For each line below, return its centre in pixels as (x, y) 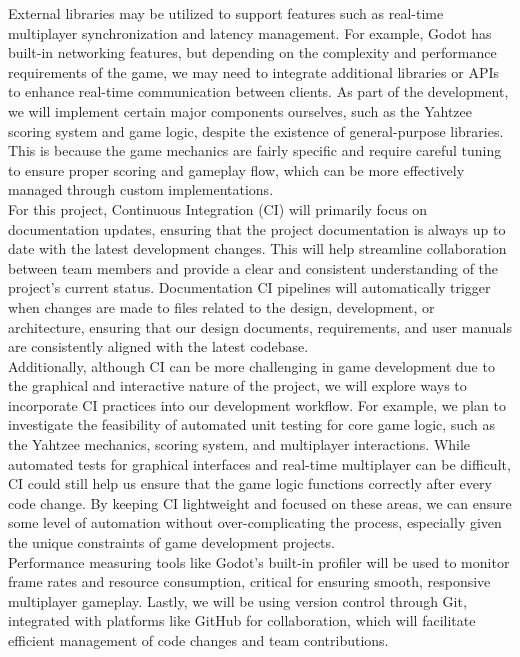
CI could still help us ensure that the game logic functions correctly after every (250, 483)
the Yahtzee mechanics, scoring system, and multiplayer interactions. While (239, 444)
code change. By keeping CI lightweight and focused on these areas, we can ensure (260, 502)
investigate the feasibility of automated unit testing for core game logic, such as (251, 424)
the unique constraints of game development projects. (171, 542)
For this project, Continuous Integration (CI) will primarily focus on (218, 208)
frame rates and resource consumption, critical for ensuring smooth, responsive (249, 581)
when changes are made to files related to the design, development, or (221, 306)
